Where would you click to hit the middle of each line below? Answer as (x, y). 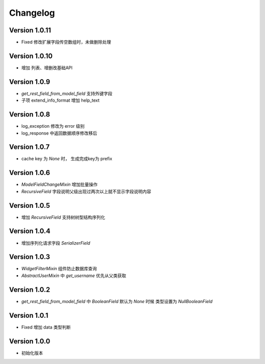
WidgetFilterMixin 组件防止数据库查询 (59, 269)
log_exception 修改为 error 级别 (53, 126)
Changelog (32, 13)
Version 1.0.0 (30, 341)
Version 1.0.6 (29, 173)
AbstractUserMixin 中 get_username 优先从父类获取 (74, 276)
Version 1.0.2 (30, 290)
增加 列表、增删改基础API (47, 68)
